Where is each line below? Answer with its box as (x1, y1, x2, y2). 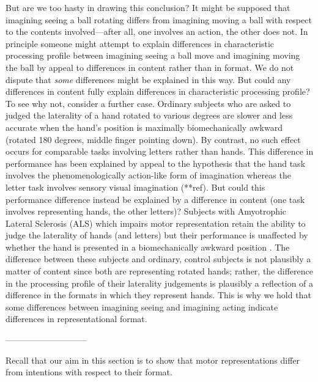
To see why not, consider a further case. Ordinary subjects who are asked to (6, 97, 291, 109)
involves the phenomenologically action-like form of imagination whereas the (6, 169, 291, 182)
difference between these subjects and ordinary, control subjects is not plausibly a (6, 252, 311, 265)
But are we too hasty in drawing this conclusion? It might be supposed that (6, 1, 290, 13)
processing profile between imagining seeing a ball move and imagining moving (6, 49, 300, 62)
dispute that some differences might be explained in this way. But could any (6, 73, 291, 86)
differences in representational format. (6, 312, 147, 325)
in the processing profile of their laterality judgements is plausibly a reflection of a (6, 276, 314, 289)
